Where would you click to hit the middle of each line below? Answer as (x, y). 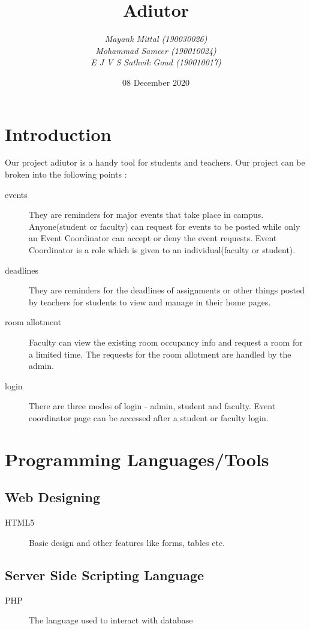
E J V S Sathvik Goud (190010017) (156, 62)
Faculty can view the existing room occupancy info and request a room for (166, 342)
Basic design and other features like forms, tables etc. (127, 542)
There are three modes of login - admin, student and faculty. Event (152, 406)
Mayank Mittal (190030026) (156, 39)
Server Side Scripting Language (105, 574)
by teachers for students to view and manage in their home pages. (150, 301)
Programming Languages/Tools (137, 459)
